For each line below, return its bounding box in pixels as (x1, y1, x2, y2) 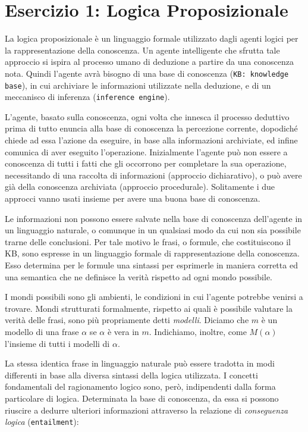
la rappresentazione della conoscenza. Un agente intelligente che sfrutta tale (5, 43, 280, 56)
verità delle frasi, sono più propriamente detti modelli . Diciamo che (5, 314, 249, 326)
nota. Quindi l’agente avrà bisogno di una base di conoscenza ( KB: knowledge (5, 67, 289, 79)
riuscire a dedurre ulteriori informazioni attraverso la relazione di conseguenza (5, 403, 288, 416)
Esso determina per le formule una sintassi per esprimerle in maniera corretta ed (5, 259, 298, 271)
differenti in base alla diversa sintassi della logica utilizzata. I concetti (5, 368, 258, 381)
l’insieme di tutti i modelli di (5, 337, 110, 349)
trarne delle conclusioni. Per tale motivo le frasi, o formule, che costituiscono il (5, 235, 291, 248)
